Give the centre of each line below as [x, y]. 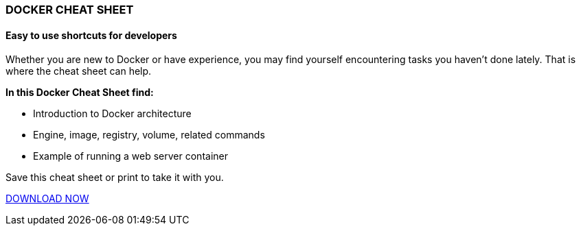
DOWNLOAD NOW [47, 199]
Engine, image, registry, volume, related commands [149, 135]
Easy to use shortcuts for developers [91, 35]
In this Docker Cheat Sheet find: [80, 93]
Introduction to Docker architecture [112, 114]
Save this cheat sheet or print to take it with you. [115, 178]
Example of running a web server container [130, 156]
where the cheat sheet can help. [79, 71]
